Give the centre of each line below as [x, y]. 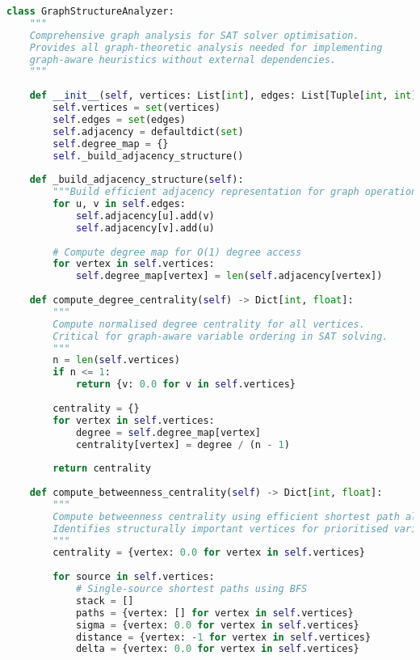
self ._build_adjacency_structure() [148, 156]
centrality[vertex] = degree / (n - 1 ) [183, 444]
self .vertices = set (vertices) [136, 108]
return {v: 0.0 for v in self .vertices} [186, 385]
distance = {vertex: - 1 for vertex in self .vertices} [223, 637]
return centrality [102, 469]
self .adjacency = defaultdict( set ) [148, 131]
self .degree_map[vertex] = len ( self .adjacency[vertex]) [229, 276]
